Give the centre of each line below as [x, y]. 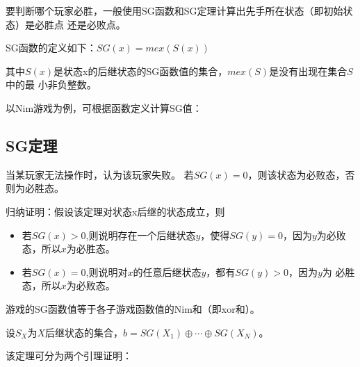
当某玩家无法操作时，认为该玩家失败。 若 [100, 174]
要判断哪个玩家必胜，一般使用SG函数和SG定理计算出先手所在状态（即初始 [174, 10]
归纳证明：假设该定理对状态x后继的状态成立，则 [115, 211]
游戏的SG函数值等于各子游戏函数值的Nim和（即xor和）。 [133, 308]
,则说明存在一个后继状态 [141, 235]
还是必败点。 [96, 24]
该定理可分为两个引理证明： [69, 356]
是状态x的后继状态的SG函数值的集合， [141, 71]
